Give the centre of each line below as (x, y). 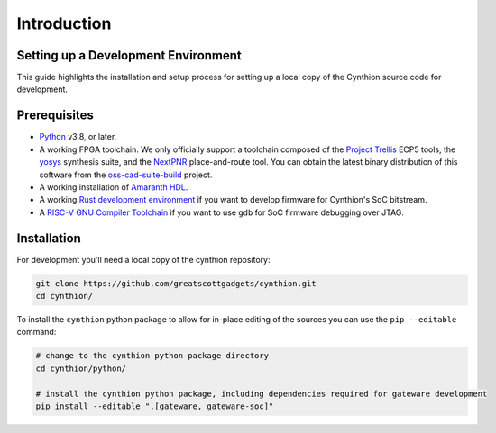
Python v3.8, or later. (78, 137)
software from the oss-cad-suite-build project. (126, 175)
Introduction (64, 23)
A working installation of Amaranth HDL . (114, 187)
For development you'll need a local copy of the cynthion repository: (143, 259)
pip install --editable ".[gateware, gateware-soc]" (155, 406)
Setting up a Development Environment (129, 55)
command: (37, 332)
